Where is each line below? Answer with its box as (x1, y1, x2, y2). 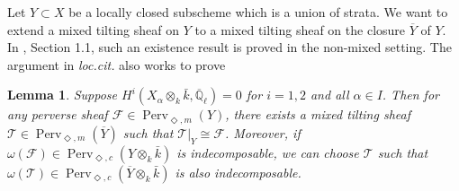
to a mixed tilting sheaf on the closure (194, 20, 406, 39)
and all (310, 85, 349, 104)
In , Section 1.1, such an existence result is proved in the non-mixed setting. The (7, 38, 452, 56)
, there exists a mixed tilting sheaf (225, 105, 410, 124)
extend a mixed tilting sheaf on (7, 20, 180, 39)
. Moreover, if (224, 123, 301, 142)
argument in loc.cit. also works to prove (7, 55, 226, 74)
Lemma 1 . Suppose (7, 85, 118, 104)
